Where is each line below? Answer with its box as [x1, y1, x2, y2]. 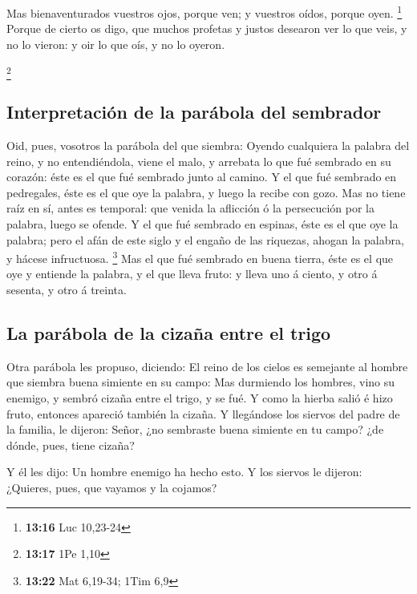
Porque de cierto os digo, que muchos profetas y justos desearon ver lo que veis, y [6, 20, 407, 37]
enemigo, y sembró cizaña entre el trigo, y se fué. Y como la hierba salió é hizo [6, 389, 393, 406]
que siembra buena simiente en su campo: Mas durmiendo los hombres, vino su [6, 374, 395, 390]
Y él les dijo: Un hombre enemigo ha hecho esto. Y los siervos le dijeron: [6, 463, 362, 480]
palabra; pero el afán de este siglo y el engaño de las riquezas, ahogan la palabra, [6, 231, 404, 248]
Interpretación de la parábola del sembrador [6, 99, 382, 124]
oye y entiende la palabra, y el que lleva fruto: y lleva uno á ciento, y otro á [6, 265, 378, 282]
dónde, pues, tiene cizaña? [6, 436, 135, 453]
